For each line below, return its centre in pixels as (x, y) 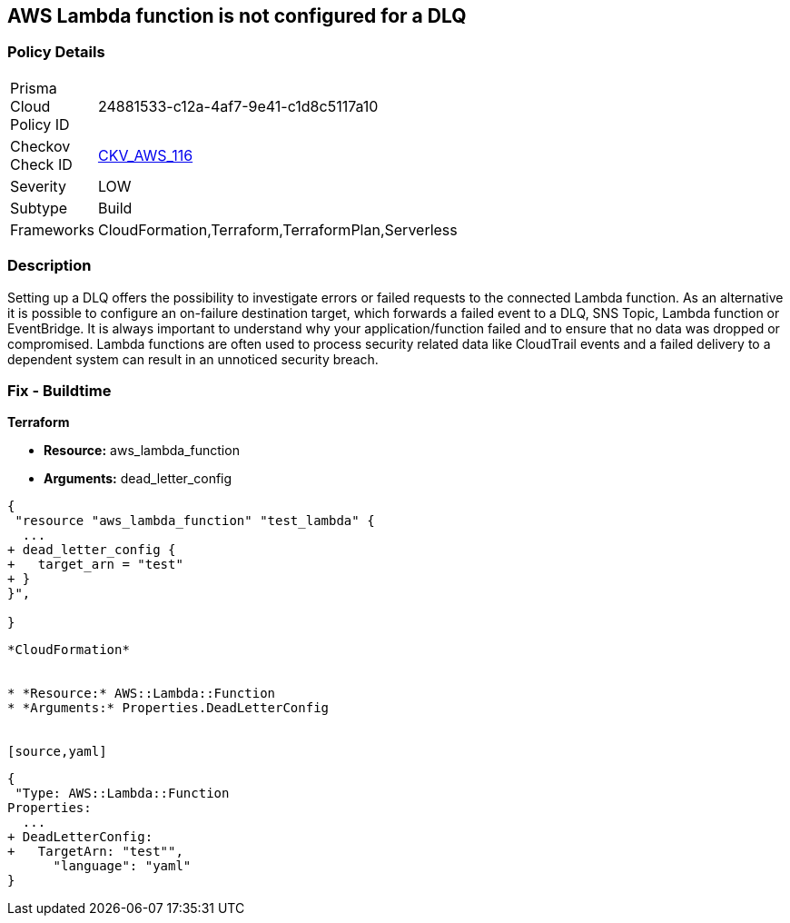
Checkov (40, 146)
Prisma (34, 88)
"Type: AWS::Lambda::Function (122, 794)
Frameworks (52, 229)
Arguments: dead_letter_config (138, 479)
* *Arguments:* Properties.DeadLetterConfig (168, 708)
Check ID (41, 164)
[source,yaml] (57, 752)
